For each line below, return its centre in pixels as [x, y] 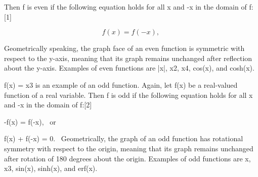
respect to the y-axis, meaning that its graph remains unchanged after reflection [128, 58]
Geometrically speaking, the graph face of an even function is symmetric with [124, 48]
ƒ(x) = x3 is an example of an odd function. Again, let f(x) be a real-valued [121, 84]
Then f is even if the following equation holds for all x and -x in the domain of [125, 7]
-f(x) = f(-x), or [30, 121]
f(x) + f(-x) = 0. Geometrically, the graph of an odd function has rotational [124, 138]
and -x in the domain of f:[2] [48, 105]
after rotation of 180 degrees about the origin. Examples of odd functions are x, [127, 158]
